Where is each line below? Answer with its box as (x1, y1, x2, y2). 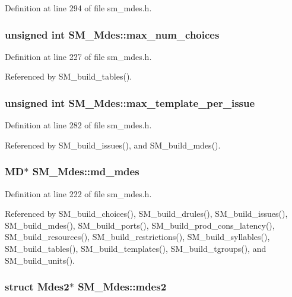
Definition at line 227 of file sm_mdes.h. (5, 50, 152, 62)
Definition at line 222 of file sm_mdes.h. (5, 187, 152, 200)
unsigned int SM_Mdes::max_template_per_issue (5, 95, 255, 110)
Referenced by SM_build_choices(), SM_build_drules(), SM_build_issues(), (5, 207, 288, 220)
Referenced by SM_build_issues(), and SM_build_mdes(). (5, 138, 221, 151)
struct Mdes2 (5, 279, 69, 294)
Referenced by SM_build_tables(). (5, 70, 132, 83)
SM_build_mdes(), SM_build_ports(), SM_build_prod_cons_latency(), (5, 219, 275, 231)
